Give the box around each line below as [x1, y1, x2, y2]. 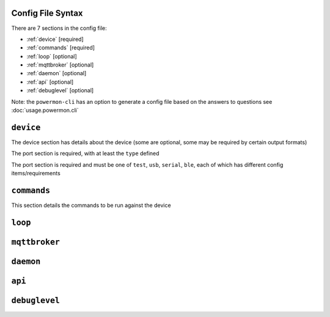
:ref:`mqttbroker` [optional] [26, 61, 94, 68]
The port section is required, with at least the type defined [11, 150, 159, 157]
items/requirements [11, 170, 61, 177]
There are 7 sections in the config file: [11, 24, 107, 32]
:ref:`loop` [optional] [26, 53, 78, 60]
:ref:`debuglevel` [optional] [26, 87, 94, 94]
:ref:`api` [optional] [26, 78, 74, 86]
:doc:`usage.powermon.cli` [11, 107, 79, 114]
